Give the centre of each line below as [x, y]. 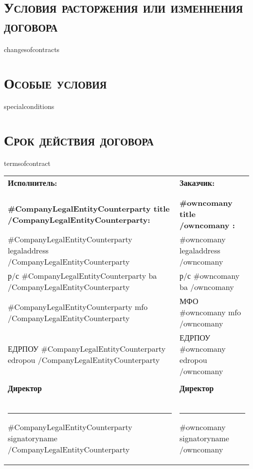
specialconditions [29, 106]
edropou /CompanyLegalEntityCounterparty [84, 360]
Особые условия [55, 83]
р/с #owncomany [210, 276]
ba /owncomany [207, 287]
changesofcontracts [32, 49]
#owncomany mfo [210, 312]
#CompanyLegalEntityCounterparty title [89, 208]
